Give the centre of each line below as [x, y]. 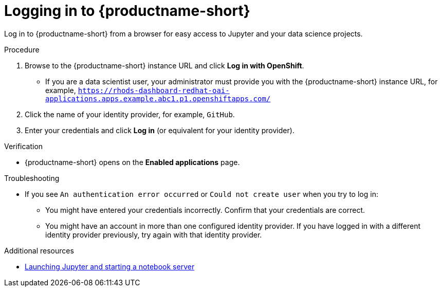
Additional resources [39, 250]
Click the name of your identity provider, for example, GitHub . [130, 114]
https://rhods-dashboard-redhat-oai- [154, 90]
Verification [24, 146]
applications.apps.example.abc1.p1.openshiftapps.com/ [158, 98]
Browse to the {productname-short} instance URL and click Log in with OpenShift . [164, 65]
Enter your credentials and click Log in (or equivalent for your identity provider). [160, 130]
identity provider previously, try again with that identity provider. [154, 234]
